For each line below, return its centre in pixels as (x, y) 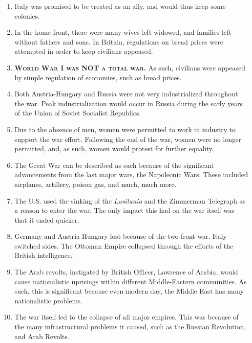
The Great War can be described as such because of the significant (114, 165)
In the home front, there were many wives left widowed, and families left (123, 32)
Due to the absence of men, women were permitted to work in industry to (125, 129)
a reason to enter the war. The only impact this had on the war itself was (124, 210)
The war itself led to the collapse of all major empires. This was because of (126, 317)
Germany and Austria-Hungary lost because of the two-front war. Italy (120, 236)
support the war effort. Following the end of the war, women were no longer (128, 139)
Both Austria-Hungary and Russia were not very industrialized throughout (126, 94)
